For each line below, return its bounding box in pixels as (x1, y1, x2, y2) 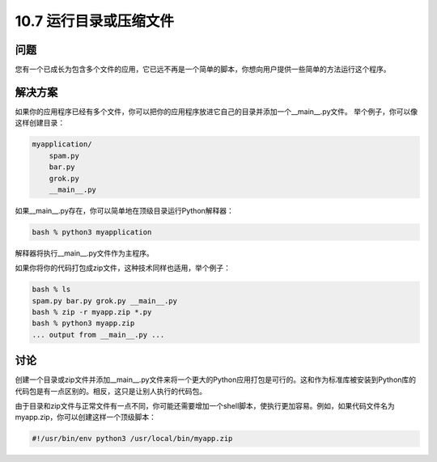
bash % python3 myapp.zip (32, 319, 135, 328)
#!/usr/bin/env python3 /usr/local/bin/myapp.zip (32, 434, 233, 443)
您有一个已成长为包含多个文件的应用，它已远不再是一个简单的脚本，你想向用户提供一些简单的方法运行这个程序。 (15, 65, 391, 74)
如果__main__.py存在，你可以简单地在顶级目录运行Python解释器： (15, 206, 235, 215)
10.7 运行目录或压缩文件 (15, 12, 174, 30)
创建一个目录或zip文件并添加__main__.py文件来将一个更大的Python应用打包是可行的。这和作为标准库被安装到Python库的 (15, 375, 417, 384)
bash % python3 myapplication (32, 227, 152, 236)
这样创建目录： (15, 118, 65, 128)
